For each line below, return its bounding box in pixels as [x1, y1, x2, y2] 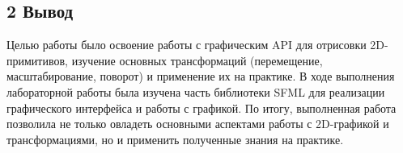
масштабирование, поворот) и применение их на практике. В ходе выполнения [6, 68, 395, 85]
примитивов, [6, 52, 68, 68]
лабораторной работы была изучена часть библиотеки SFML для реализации [6, 83, 385, 100]
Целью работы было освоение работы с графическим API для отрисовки [6, 36, 367, 53]
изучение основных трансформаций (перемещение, [71, 52, 323, 68]
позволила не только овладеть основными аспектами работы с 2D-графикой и [6, 115, 389, 132]
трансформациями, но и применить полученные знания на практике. [6, 130, 344, 147]
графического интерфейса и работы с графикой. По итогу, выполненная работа [6, 99, 397, 116]
